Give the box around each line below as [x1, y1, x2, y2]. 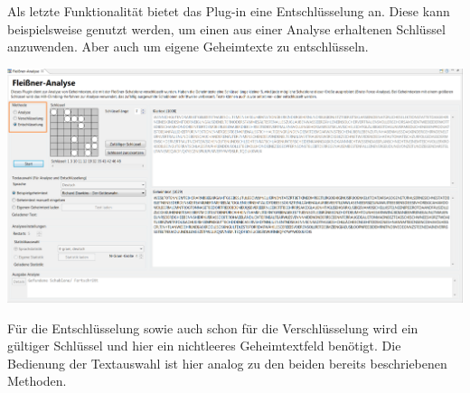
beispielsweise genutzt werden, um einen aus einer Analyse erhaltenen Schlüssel [7, 19, 446, 38]
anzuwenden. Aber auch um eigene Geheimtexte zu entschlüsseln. [7, 37, 369, 56]
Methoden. [7, 371, 67, 390]
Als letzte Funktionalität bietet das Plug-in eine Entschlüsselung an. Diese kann [7, 2, 450, 20]
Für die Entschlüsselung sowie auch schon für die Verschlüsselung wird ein [7, 318, 418, 337]
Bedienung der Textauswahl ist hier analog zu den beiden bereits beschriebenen [7, 353, 447, 372]
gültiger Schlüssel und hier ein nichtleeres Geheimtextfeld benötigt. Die [7, 336, 401, 355]
